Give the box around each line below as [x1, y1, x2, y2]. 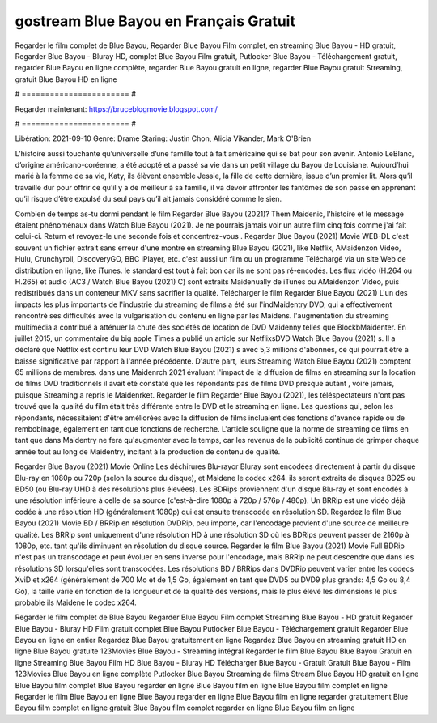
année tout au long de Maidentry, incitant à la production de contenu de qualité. [15, 446, 281, 457]
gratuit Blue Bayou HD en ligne [15, 74, 117, 84]
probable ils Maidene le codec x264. [15, 598, 137, 607]
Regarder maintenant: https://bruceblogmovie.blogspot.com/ [15, 104, 218, 113]
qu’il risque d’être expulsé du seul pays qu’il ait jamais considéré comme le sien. [15, 194, 282, 204]
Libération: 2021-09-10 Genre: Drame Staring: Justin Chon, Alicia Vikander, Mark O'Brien [15, 134, 312, 143]
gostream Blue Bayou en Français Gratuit [15, 12, 295, 30]
